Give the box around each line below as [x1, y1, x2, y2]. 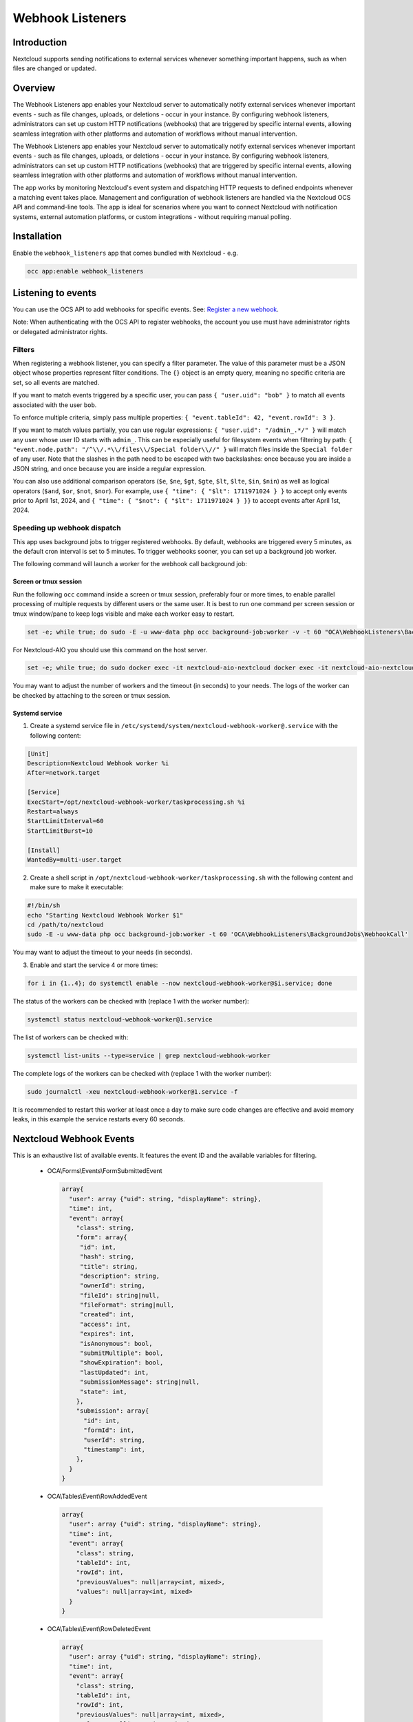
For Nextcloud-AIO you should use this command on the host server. [12, 645, 208, 654]
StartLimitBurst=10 [27, 827, 93, 835]
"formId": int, [83, 1427, 135, 1434]
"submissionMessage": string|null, [79, 1378, 200, 1386]
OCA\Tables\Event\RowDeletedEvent [47, 1624, 151, 1632]
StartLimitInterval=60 [27, 817, 104, 825]
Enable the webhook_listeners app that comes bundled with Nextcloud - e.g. [12, 249, 239, 257]
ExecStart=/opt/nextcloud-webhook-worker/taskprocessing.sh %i [27, 798, 246, 806]
